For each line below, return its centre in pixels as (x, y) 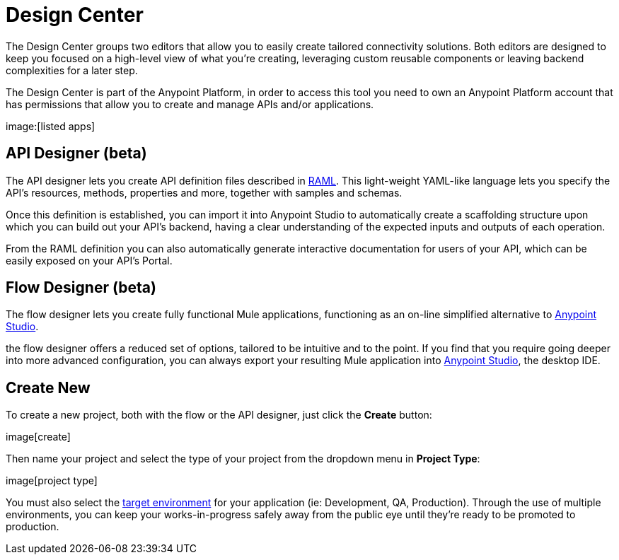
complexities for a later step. (72, 70)
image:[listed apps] (51, 126)
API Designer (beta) (76, 153)
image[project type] (52, 481)
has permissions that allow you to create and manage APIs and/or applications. (190, 104)
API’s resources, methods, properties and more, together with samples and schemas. (204, 192)
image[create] (38, 437)
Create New (48, 387)
